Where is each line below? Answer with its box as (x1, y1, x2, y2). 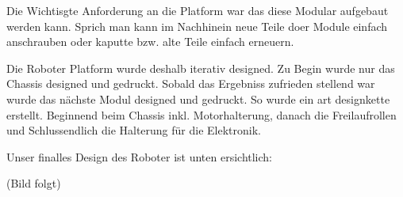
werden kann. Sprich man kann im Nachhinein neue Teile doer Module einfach (6, 17, 388, 34)
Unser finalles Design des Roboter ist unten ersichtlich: (6, 148, 273, 165)
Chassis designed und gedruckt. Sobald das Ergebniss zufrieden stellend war (6, 75, 375, 92)
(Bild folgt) (6, 175, 61, 191)
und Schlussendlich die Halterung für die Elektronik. (6, 122, 261, 138)
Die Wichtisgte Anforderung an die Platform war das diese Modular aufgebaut (6, 2, 389, 18)
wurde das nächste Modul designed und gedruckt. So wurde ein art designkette (6, 90, 390, 107)
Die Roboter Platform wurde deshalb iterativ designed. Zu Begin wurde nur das (6, 59, 395, 76)
